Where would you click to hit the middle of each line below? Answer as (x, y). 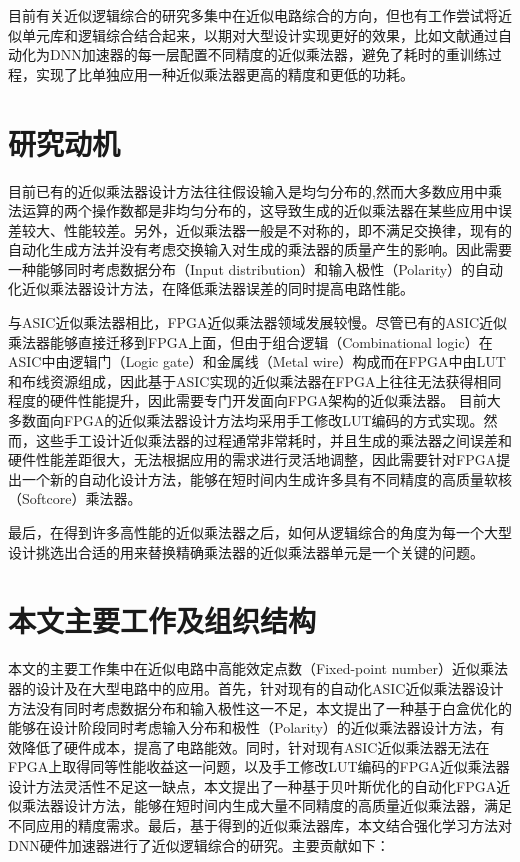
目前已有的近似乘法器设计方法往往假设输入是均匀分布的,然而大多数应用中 (248, 190)
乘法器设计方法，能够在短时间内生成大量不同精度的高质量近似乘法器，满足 (266, 805)
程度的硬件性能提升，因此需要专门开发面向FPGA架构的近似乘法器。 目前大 (254, 400)
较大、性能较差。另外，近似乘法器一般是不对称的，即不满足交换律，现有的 (266, 229)
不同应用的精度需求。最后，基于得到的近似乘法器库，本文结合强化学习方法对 (260, 825)
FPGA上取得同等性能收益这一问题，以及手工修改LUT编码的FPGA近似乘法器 (259, 766)
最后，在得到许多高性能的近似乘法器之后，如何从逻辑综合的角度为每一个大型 (260, 532)
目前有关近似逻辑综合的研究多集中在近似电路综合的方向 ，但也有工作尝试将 (253, 15)
